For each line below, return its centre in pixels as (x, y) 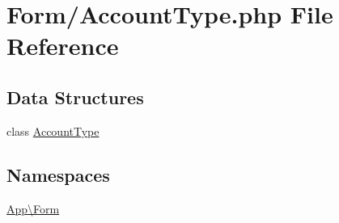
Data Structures (75, 97)
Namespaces (58, 174)
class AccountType (53, 130)
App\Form (33, 208)
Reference (63, 46)
